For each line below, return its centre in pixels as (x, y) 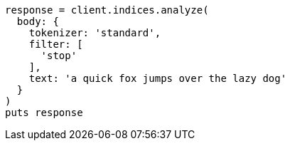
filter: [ (56, 44)
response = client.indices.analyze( (107, 10)
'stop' (59, 56)
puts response (44, 113)
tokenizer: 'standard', (95, 33)
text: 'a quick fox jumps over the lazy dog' (158, 78)
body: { (38, 21)
